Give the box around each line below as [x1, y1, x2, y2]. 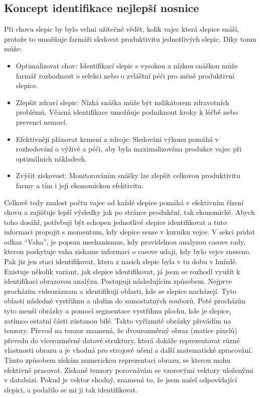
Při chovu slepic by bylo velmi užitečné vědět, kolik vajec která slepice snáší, [4, 24, 239, 34]
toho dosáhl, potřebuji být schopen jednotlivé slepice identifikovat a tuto [4, 216, 227, 227]
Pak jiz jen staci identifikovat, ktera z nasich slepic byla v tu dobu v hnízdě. [4, 256, 238, 267]
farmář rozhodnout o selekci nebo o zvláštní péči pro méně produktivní [16, 70, 234, 81]
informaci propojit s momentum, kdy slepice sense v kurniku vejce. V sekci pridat [4, 226, 255, 237]
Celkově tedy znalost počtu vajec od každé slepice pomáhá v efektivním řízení [4, 197, 243, 207]
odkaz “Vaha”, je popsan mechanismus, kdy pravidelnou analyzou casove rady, [4, 236, 246, 247]
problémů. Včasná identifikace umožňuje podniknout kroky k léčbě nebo [16, 107, 238, 117]
